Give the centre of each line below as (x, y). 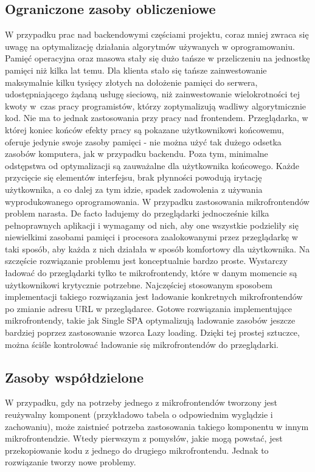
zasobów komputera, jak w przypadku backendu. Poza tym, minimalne (137, 154)
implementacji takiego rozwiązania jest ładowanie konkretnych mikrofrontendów (154, 297)
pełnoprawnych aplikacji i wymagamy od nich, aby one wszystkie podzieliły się (152, 225)
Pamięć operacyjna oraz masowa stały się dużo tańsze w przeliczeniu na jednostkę (157, 58)
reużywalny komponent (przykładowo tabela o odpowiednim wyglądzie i (139, 415)
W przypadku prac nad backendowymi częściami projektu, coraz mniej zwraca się (157, 34)
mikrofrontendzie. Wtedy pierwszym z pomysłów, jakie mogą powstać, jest (144, 438)
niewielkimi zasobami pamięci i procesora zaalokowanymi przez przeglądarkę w (151, 237)
